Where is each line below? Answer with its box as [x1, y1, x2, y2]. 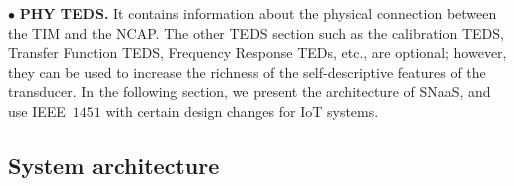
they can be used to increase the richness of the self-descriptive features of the [8, 61, 486, 82]
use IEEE [8, 100, 66, 121]
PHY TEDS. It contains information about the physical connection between [19, 3, 497, 23]
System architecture [8, 149, 220, 180]
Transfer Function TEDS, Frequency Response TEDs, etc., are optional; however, [8, 42, 507, 63]
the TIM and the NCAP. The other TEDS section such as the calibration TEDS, [8, 22, 504, 43]
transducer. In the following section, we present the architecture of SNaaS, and [8, 81, 491, 102]
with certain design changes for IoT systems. [105, 100, 379, 121]
